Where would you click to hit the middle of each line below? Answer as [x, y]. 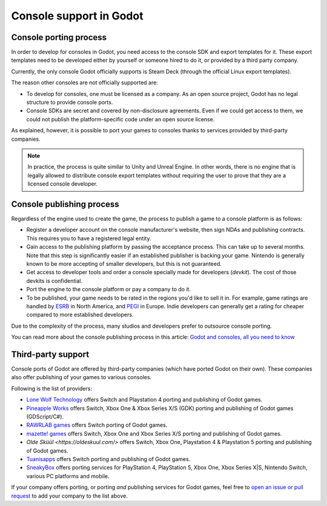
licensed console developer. [63, 184]
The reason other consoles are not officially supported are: [85, 83]
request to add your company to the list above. [70, 496]
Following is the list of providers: [51, 388]
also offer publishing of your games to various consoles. [81, 377]
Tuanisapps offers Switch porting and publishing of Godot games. [108, 459]
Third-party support [50, 354]
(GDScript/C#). [45, 416]
